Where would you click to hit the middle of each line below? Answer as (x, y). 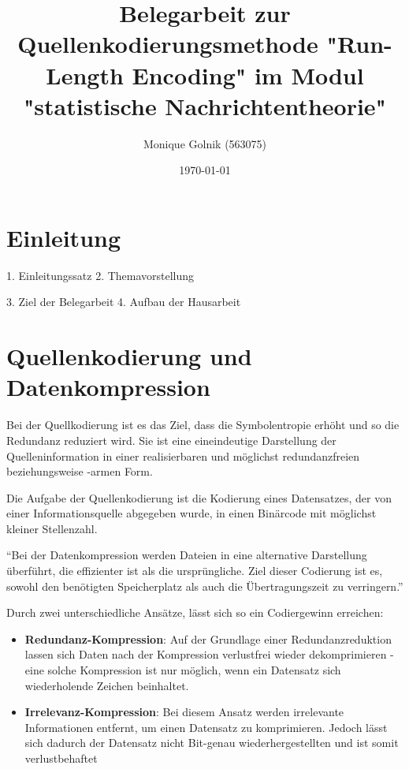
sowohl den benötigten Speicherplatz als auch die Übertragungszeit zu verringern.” (205, 586)
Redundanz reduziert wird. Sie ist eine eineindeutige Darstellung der (171, 440)
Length (85, 75)
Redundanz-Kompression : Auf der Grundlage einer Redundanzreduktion (208, 638)
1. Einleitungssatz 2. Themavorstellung (100, 275)
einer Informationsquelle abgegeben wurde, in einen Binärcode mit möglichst (191, 513)
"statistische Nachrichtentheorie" (205, 105)
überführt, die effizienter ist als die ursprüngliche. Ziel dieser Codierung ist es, (195, 571)
